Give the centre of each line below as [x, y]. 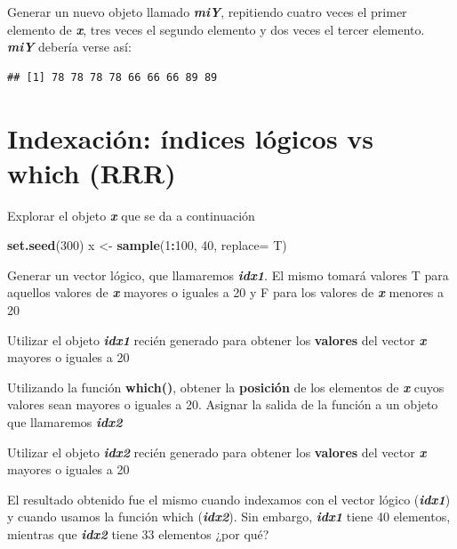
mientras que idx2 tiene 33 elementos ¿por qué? [138, 534]
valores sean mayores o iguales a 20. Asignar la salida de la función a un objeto [223, 404]
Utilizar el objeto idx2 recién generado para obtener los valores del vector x [217, 452]
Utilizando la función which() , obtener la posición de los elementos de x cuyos [226, 387]
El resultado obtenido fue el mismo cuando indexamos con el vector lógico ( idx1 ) [229, 499]
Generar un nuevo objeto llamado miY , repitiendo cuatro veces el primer [207, 12]
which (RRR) [92, 172]
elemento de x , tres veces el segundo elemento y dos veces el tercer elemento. [216, 29]
